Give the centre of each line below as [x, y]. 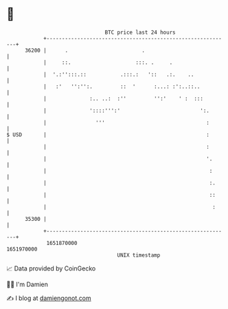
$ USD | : [108, 135]
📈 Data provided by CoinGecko [51, 268]
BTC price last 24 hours [140, 32]
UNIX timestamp [139, 255]
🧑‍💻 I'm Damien [27, 284]
